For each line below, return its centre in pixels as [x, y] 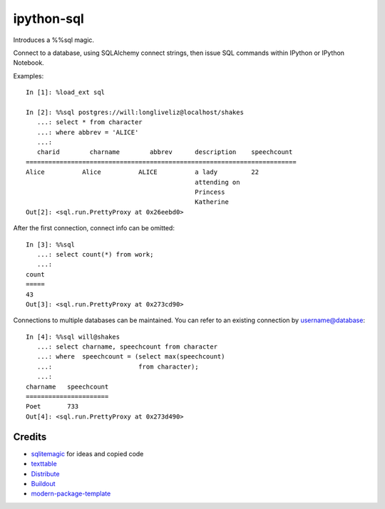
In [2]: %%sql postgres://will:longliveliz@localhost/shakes [135, 112]
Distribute [45, 473]
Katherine [212, 202]
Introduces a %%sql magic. [54, 40]
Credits [30, 437]
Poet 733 [52, 407]
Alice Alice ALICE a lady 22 [143, 172]
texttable [44, 464]
